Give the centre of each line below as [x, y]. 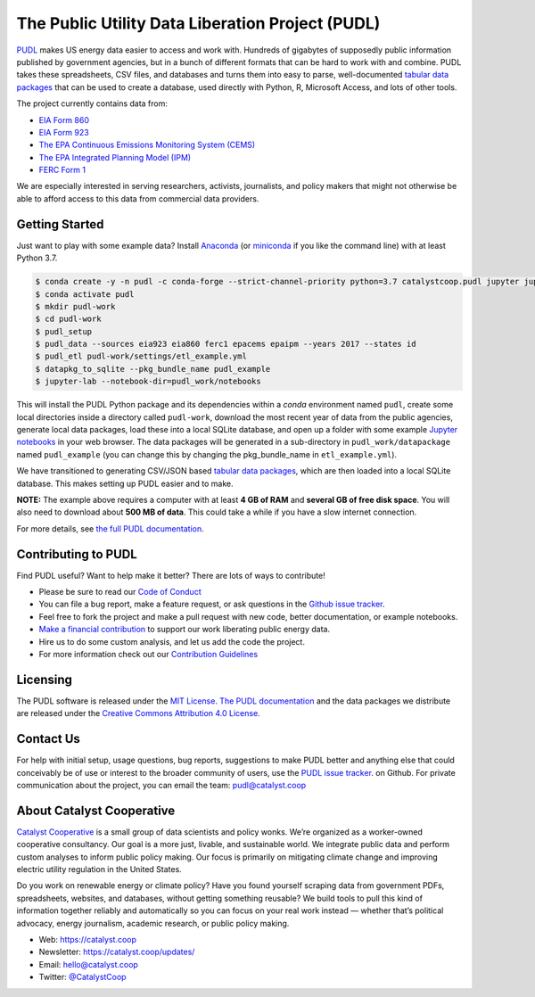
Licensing [45, 679]
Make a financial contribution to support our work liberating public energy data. [184, 630]
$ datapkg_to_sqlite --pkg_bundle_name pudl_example [153, 369]
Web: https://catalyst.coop [88, 940]
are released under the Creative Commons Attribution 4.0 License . [138, 713]
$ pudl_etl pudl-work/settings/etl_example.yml [141, 356]
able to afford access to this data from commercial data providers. [138, 198]
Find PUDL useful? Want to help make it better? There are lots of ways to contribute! [171, 575]
